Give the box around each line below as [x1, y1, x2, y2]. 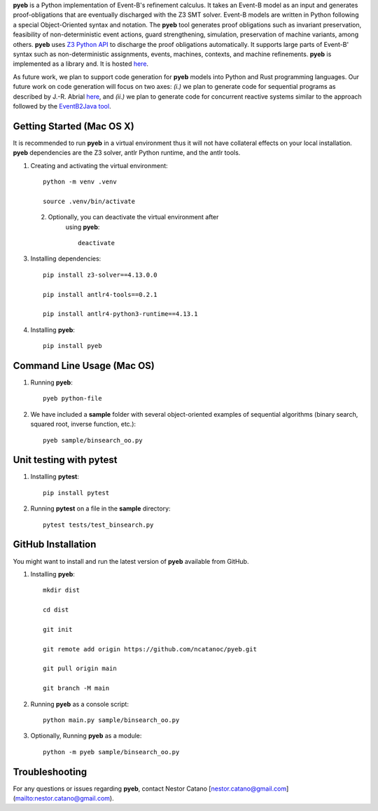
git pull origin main [43, 665, 117, 672]
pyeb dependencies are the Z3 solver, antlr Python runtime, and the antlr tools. [13, 148, 241, 157]
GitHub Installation [13, 539, 97, 550]
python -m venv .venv [43, 177, 117, 186]
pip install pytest [43, 489, 110, 497]
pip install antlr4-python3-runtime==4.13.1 [43, 310, 199, 318]
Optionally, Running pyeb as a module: [30, 732, 142, 740]
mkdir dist [43, 586, 80, 595]
